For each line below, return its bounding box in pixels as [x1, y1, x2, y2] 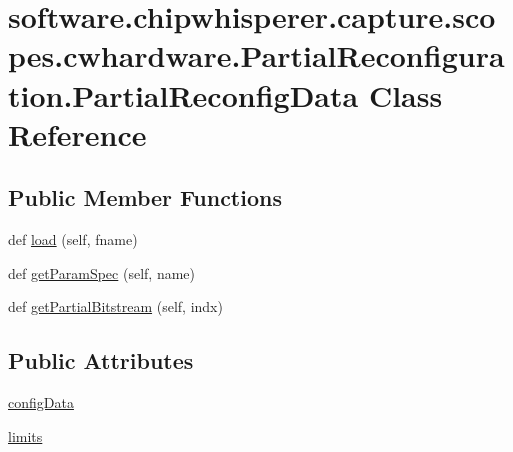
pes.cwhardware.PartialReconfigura [8, 35, 505, 76]
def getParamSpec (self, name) [8, 262, 195, 283]
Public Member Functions [8, 182, 282, 213]
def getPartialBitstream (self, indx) [8, 296, 223, 317]
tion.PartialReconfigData [8, 74, 359, 115]
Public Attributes [8, 345, 194, 376]
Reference [8, 113, 147, 154]
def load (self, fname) [8, 229, 138, 250]
